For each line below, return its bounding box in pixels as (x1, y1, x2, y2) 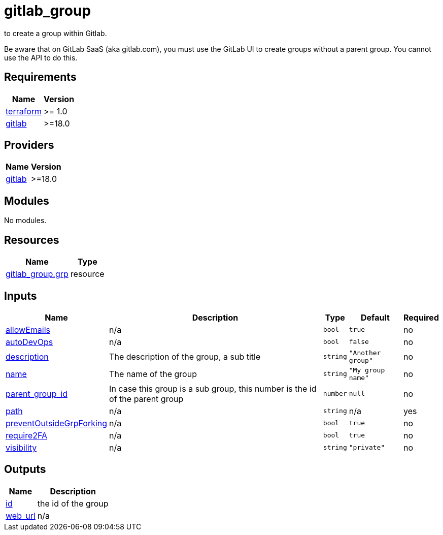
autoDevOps (6, 336, 53, 347)
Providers (4, 139, 54, 152)
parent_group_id (6, 388, 67, 399)
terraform (6, 106, 42, 116)
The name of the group (109, 368, 197, 379)
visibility (6, 442, 37, 453)
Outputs (4, 463, 46, 476)
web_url (6, 510, 36, 521)
